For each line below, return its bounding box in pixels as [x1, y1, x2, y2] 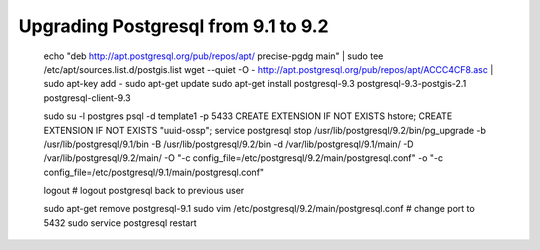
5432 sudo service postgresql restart [43, 216, 197, 229]
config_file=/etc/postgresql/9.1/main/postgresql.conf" [43, 166, 265, 178]
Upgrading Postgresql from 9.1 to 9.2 [18, 15, 329, 37]
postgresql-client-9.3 [43, 91, 131, 104]
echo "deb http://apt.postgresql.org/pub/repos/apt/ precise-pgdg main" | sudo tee [43, 50, 384, 62]
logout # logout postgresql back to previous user [43, 185, 245, 197]
